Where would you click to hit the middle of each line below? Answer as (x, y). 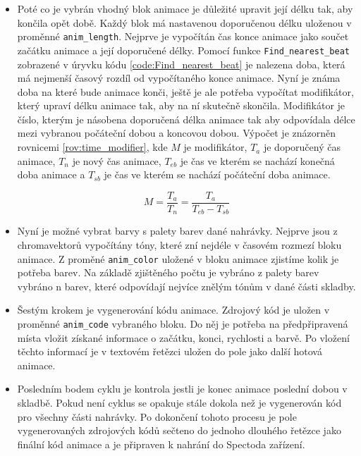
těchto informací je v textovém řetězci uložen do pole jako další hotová (170, 351)
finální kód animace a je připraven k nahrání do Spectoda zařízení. (161, 444)
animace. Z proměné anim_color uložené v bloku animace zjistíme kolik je (178, 258)
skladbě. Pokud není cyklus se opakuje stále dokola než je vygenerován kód (179, 403)
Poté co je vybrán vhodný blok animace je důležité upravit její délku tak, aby (185, 8)
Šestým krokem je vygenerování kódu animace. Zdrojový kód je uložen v (173, 310)
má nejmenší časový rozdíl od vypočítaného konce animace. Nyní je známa (179, 78)
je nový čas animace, (117, 160)
